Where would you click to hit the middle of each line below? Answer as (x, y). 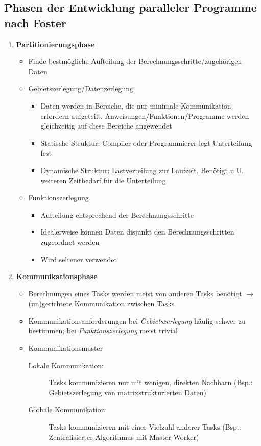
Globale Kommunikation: (68, 409)
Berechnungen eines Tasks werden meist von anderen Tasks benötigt (135, 293)
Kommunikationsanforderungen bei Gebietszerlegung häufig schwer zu (137, 320)
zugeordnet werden (70, 241)
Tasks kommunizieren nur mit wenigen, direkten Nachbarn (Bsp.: (151, 382)
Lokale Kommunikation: (66, 365)
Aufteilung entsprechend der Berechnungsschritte (117, 214)
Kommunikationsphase (57, 276)
